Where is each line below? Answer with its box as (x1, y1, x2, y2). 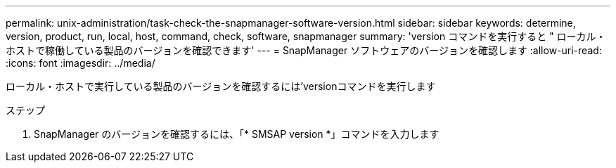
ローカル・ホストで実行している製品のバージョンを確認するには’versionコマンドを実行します (6, 80, 436, 92)
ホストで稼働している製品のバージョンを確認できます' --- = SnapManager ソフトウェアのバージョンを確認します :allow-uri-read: (6, 44, 602, 56)
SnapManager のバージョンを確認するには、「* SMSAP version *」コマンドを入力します (34, 128, 439, 140)
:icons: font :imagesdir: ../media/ (6, 57, 155, 69)
